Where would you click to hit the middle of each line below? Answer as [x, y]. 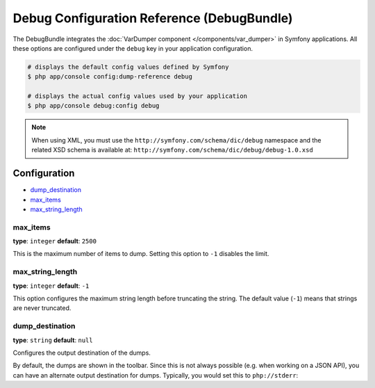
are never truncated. [42, 308]
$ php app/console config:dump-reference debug [110, 77]
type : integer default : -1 [51, 286]
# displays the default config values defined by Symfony [128, 67]
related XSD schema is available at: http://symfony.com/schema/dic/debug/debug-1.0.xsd [173, 150]
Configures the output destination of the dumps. [82, 353]
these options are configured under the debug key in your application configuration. [133, 48]
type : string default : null [53, 340]
